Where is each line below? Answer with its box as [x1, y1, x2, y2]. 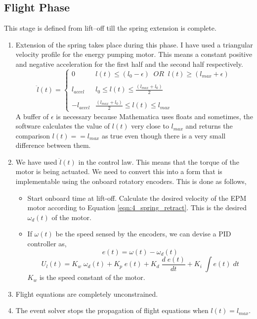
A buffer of [15, 111, 49, 121]
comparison [15, 130, 50, 140]
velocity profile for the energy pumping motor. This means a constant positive [15, 49, 253, 59]
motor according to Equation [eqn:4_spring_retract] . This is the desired [27, 202, 247, 213]
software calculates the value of [15, 121, 110, 131]
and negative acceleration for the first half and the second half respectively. [15, 58, 243, 69]
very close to [131, 121, 169, 131]
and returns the [185, 121, 233, 131]
